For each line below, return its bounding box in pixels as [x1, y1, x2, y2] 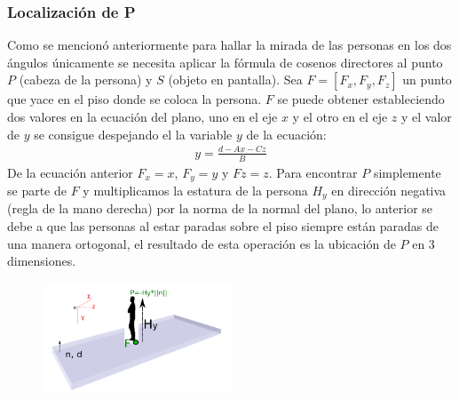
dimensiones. [7, 251, 76, 270]
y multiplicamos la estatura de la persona [83, 181, 308, 200]
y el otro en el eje [292, 108, 388, 125]
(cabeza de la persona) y [19, 70, 153, 89]
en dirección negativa [331, 181, 447, 200]
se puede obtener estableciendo [277, 90, 445, 108]
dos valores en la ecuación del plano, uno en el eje [7, 108, 278, 125]
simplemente [373, 163, 441, 181]
